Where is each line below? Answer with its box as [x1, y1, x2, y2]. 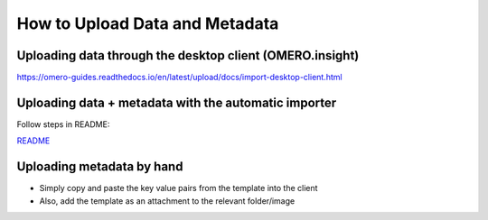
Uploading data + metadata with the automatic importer [16, 95, 337, 110]
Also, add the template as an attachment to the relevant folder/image [39, 195, 296, 206]
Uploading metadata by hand [16, 159, 183, 175]
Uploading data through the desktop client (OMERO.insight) [16, 48, 360, 63]
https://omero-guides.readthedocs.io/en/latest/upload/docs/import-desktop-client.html [16, 72, 343, 83]
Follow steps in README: [16, 118, 110, 130]
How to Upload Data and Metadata [16, 14, 279, 33]
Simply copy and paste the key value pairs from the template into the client [39, 183, 318, 194]
